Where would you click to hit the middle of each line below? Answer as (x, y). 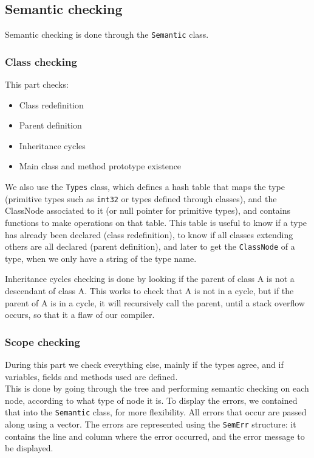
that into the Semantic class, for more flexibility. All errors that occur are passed (156, 412)
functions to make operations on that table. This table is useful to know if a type (156, 222)
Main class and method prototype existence (100, 166)
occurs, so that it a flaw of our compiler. (80, 315)
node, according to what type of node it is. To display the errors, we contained (151, 400)
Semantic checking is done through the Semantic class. (107, 34)
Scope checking (43, 341)
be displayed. (29, 448)
